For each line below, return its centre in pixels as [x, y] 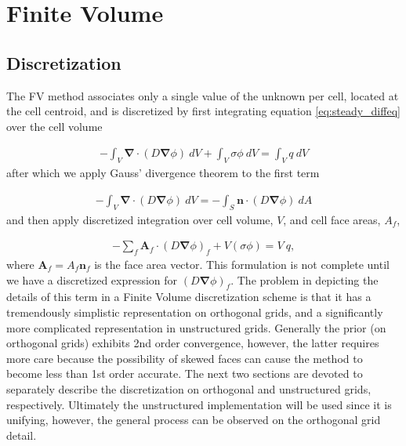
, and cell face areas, [332, 219]
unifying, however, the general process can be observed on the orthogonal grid [194, 420]
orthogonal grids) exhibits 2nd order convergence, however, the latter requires [193, 343]
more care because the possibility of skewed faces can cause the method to [185, 358]
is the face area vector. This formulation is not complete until [242, 265]
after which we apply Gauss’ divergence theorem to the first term [163, 173]
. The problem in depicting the [304, 279]
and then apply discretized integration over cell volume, [140, 219]
